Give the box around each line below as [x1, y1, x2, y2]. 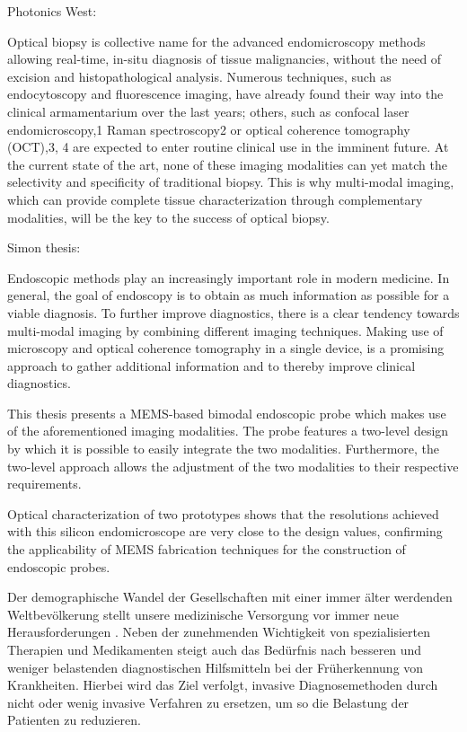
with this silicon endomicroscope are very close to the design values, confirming [7, 522, 443, 541]
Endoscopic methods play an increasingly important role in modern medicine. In [7, 268, 450, 287]
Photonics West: [7, 2, 97, 20]
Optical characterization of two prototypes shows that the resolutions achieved [7, 504, 439, 523]
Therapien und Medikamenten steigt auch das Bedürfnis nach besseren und [7, 640, 422, 658]
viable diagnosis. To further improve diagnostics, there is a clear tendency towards [7, 303, 460, 322]
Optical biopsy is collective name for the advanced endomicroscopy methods [7, 31, 426, 50]
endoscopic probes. [7, 557, 110, 576]
